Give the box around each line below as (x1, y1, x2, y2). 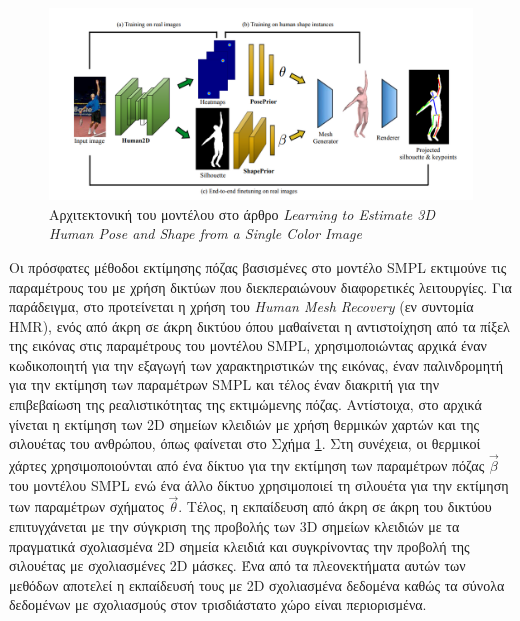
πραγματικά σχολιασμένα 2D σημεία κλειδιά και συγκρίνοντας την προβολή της (9, 535, 470, 556)
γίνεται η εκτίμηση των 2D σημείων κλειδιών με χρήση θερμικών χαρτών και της (9, 413, 480, 434)
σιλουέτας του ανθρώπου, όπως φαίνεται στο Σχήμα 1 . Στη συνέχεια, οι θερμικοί (9, 433, 481, 454)
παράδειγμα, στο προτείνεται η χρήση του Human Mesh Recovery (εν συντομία (9, 296, 474, 317)
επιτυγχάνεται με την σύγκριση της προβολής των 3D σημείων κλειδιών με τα (9, 516, 460, 537)
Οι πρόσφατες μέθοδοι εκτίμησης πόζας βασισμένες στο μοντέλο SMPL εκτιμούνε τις (9, 256, 507, 277)
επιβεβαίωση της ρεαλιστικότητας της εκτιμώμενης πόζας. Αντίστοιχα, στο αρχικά (9, 394, 482, 415)
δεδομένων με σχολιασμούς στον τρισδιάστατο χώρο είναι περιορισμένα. (9, 594, 427, 615)
